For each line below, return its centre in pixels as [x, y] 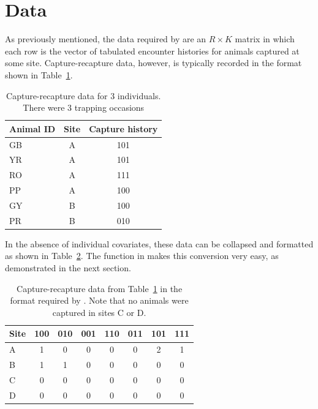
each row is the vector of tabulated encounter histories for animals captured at [152, 51]
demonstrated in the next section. [68, 268]
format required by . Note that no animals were [99, 300]
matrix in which [265, 39]
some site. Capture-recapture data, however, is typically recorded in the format [153, 63]
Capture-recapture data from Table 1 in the [100, 288]
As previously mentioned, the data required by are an [106, 39]
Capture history [123, 128]
